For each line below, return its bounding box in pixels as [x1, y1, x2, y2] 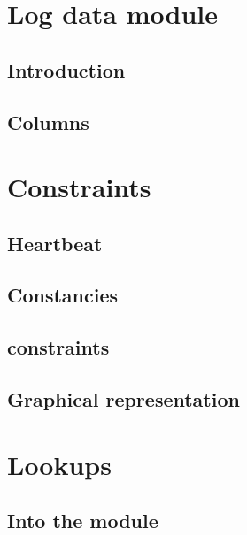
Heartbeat [7, 229, 103, 256]
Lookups [7, 446, 112, 482]
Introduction [7, 56, 126, 83]
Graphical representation [7, 386, 240, 413]
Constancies [7, 281, 119, 309]
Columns [7, 108, 89, 135]
